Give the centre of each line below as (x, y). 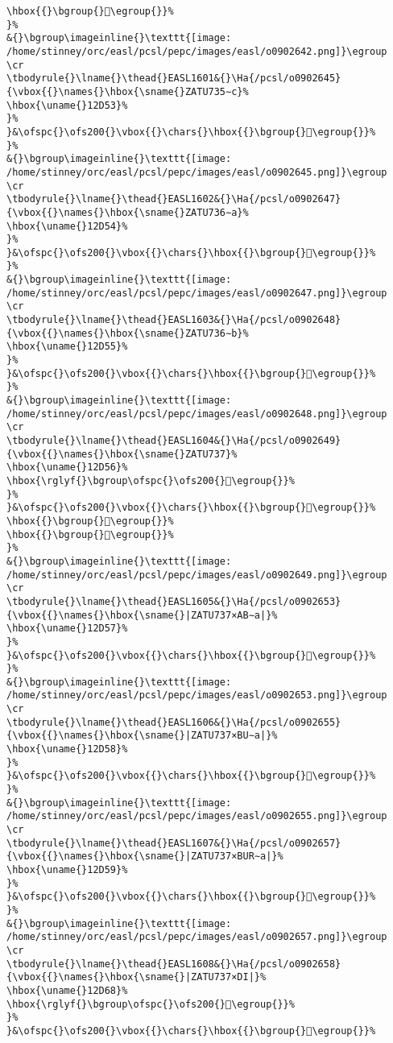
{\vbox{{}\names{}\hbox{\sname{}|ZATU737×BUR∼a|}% (145, 857)
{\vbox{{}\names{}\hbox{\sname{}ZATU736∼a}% (128, 212)
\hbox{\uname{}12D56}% (67, 468)
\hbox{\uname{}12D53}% (67, 105)
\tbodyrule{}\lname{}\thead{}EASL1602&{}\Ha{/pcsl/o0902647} (174, 199)
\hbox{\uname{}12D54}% (67, 226)
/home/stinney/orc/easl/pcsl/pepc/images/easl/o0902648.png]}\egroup (197, 414)
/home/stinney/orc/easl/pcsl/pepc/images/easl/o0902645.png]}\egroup (197, 172)
